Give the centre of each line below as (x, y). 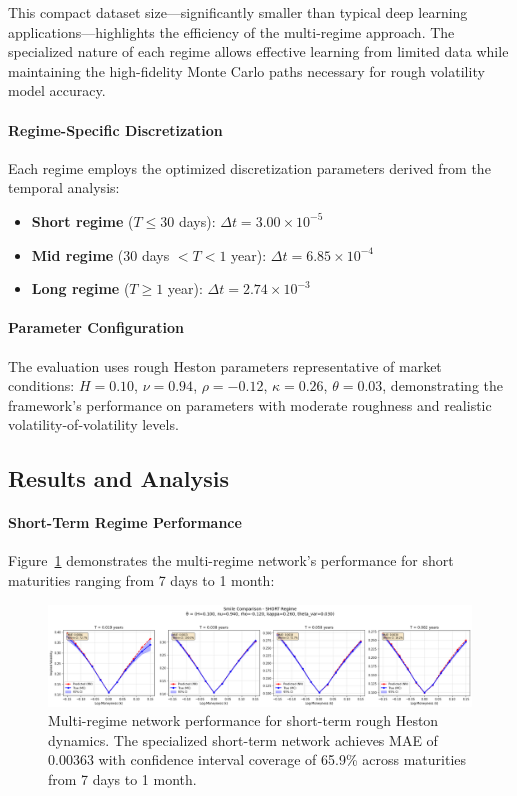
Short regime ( (82, 220)
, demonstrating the (442, 385)
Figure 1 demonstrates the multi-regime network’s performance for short (231, 560)
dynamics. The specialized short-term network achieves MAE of (243, 739)
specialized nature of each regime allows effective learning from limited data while (258, 51)
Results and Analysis (119, 478)
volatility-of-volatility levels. (93, 424)
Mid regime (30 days (100, 254)
